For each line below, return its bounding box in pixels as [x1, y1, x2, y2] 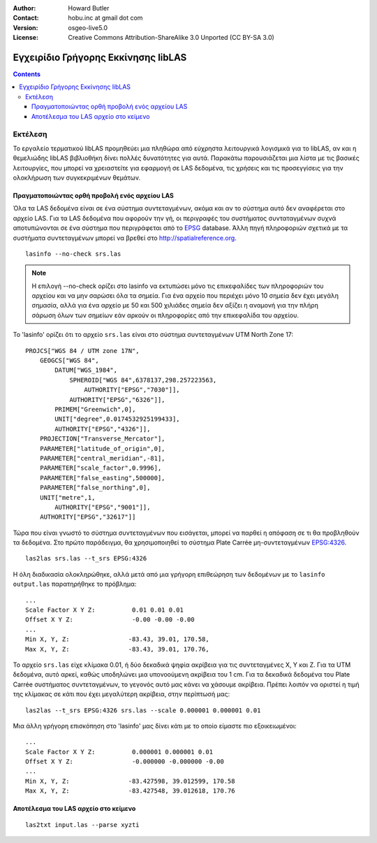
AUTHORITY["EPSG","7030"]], [84, 386, 181, 394]
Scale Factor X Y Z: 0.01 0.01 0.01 [25, 606, 184, 614]
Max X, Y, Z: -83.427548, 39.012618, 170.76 [25, 787, 235, 795]
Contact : [13, 14, 40, 22]
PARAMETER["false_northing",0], [39, 484, 151, 492]
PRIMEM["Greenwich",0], [54, 405, 136, 413]
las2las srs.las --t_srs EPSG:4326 [25, 554, 147, 563]
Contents [13, 70, 41, 78]
